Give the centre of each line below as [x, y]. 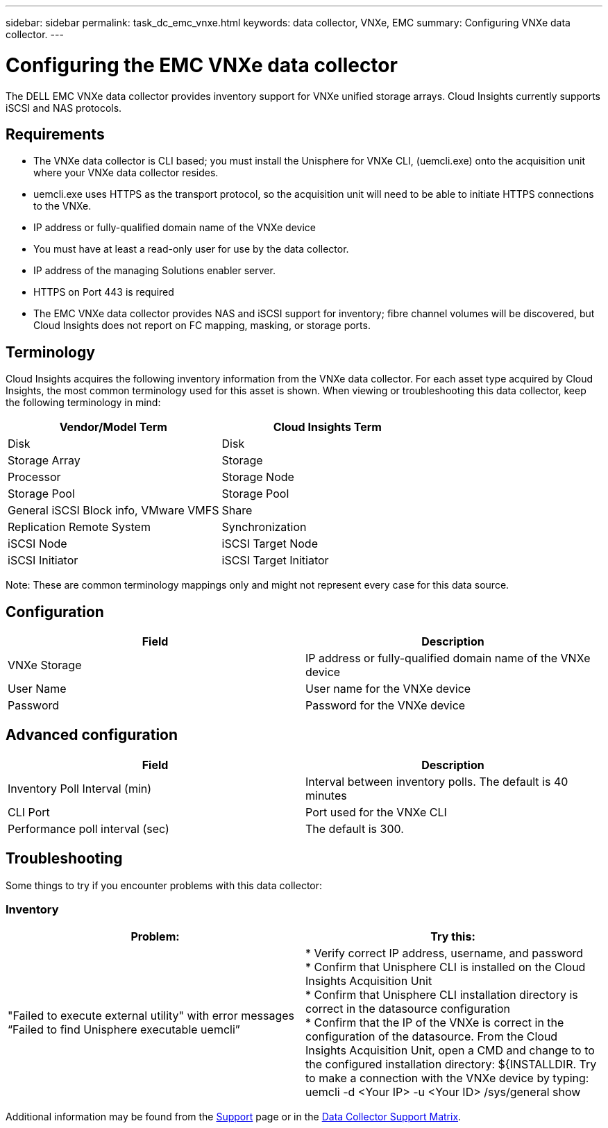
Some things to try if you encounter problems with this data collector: [164, 885]
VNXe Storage [45, 665]
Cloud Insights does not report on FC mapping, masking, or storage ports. [202, 326]
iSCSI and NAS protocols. [64, 108]
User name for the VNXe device [388, 689]
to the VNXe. [62, 206]
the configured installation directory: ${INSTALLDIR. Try [451, 1064]
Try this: [453, 937]
